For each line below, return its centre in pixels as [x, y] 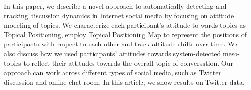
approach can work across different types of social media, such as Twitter [112, 72]
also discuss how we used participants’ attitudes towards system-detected [112, 53]
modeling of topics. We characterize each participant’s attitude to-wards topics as [125, 25]
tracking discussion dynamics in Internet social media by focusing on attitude [119, 15]
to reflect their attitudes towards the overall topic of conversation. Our [128, 63]
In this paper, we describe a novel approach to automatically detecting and [115, 6]
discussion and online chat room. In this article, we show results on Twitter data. [124, 82]
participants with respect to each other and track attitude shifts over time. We [121, 44]
